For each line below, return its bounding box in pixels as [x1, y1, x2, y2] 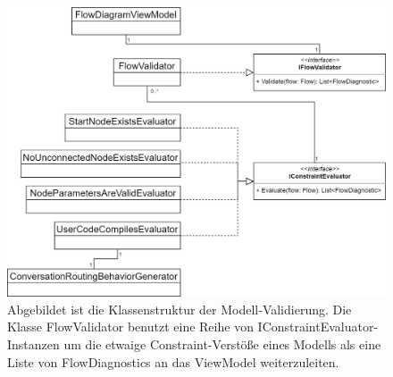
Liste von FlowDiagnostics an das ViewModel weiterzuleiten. [7, 352, 339, 371]
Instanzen [7, 334, 60, 353]
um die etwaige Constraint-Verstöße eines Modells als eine [63, 334, 381, 353]
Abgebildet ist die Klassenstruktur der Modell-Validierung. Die [7, 299, 352, 318]
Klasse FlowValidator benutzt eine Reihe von [7, 317, 254, 336]
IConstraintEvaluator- [257, 317, 379, 336]
